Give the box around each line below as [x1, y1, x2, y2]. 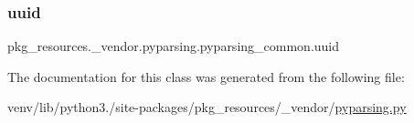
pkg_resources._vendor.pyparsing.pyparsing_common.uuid [7, 36, 340, 56]
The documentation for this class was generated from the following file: [7, 67, 405, 86]
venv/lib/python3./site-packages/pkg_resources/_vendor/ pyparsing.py [7, 97, 407, 117]
